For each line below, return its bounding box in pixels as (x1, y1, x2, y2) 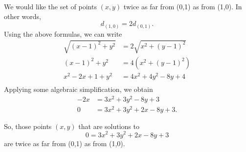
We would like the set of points (4, 1, 97, 11)
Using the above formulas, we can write (4, 28, 122, 39)
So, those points (4, 121, 52, 131)
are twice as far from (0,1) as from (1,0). (4, 138, 125, 148)
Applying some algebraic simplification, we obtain (4, 84, 153, 94)
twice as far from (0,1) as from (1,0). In (123, 1, 242, 11)
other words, (4, 11, 41, 21)
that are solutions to (78, 121, 139, 131)
